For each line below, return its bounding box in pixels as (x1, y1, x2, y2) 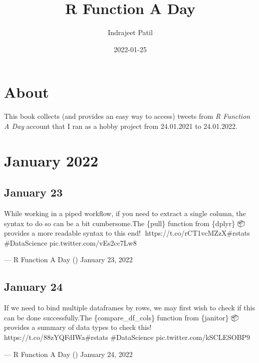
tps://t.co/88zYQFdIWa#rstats (4, 331, 108, 342)
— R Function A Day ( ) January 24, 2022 (4, 348, 133, 359)
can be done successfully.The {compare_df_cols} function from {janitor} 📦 (4, 312, 239, 322)
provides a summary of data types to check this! (4, 322, 152, 332)
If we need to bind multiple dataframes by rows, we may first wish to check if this (4, 302, 255, 313)
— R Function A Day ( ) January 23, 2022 (4, 254, 133, 265)
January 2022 (4, 150, 99, 170)
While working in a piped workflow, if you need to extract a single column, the (4, 208, 246, 219)
